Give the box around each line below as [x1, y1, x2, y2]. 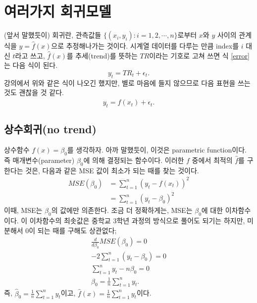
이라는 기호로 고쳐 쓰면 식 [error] [149, 50, 250, 60]
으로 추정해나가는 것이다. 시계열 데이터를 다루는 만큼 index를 [51, 41, 239, 51]
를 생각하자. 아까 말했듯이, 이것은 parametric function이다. [67, 145, 247, 155]
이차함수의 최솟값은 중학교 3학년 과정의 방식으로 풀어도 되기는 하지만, [29, 215, 245, 226]
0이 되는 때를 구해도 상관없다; [25, 225, 117, 235]
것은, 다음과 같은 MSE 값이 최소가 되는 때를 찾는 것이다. [25, 165, 199, 175]
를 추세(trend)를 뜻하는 [66, 50, 138, 60]
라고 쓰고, [15, 50, 45, 60]
